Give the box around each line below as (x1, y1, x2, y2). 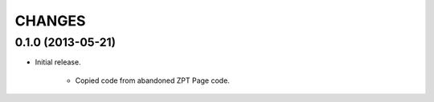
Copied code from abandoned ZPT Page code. (75, 76, 231, 85)
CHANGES (14, 12, 86, 29)
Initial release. (35, 57, 81, 67)
